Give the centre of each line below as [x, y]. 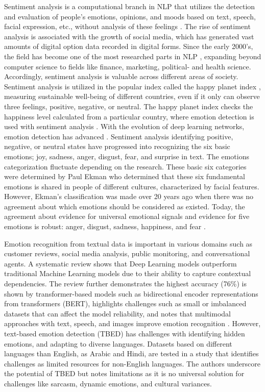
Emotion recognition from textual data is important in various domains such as [128, 243]
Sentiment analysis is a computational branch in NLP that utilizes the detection [130, 6]
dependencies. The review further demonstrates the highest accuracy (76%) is [125, 284]
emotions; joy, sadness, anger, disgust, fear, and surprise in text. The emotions [127, 156]
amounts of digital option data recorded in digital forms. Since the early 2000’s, [129, 46]
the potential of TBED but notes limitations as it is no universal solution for [124, 373]
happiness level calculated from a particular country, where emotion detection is [129, 116]
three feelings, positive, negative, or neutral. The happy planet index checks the [129, 106]
